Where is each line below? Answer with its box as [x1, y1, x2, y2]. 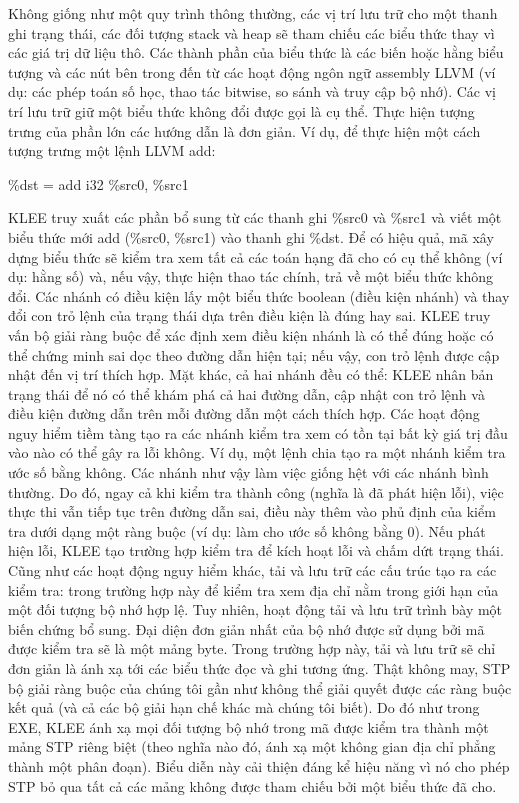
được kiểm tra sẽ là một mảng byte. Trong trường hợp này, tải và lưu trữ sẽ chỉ [8, 638, 496, 659]
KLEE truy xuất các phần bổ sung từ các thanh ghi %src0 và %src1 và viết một [8, 207, 502, 228]
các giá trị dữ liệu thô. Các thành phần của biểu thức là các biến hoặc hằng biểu [8, 42, 504, 63]
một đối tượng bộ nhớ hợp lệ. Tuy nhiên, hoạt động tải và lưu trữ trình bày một [8, 599, 503, 620]
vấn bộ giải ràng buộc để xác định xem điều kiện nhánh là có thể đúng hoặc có [8, 324, 494, 345]
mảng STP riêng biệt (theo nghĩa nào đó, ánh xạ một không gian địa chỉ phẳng [8, 736, 496, 757]
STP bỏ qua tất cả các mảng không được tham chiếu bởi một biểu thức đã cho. [8, 775, 497, 796]
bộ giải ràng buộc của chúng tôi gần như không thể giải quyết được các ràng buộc [8, 677, 512, 698]
